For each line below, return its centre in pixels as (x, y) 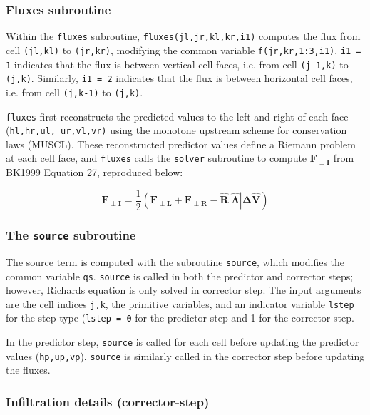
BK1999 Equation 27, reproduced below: (94, 172)
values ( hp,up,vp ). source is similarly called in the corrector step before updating (185, 355)
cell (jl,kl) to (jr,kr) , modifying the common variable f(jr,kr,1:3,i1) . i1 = (184, 50)
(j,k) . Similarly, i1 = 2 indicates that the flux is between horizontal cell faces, (179, 78)
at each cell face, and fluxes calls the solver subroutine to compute (156, 158)
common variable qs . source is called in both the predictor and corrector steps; (180, 276)
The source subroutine (71, 235)
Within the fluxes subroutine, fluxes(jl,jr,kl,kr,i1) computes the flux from (183, 36)
